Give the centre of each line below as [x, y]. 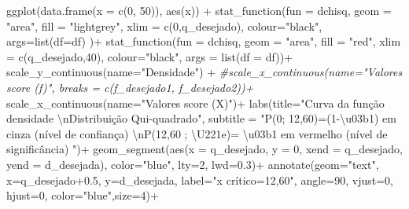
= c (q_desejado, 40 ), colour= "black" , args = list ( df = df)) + [150, 56]
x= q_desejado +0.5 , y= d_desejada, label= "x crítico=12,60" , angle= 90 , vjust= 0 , [200, 180]
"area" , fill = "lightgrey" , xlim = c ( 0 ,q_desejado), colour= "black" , [164, 26]
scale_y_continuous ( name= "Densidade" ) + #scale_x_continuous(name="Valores [204, 72]
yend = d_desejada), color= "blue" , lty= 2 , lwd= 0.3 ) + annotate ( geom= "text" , [193, 164]
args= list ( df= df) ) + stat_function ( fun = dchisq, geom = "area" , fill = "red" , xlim [204, 41]
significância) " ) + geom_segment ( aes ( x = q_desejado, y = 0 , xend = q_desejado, [204, 149]
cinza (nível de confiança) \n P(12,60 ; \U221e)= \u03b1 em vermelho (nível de [197, 133]
